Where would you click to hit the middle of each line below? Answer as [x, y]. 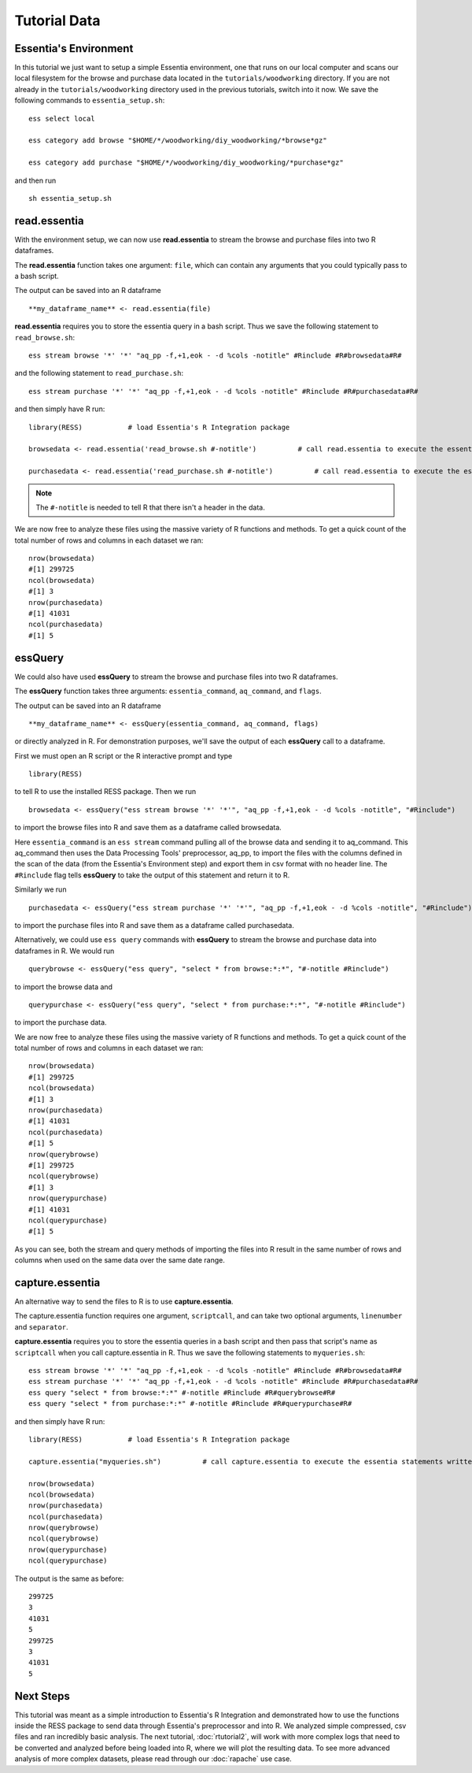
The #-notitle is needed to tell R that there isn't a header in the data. [150, 507]
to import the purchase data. [61, 1022]
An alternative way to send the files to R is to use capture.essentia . [124, 1302]
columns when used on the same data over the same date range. [120, 1260]
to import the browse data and [64, 987]
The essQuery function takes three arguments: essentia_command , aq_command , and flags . [168, 691]
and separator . [41, 1326]
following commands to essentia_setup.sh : [90, 100]
